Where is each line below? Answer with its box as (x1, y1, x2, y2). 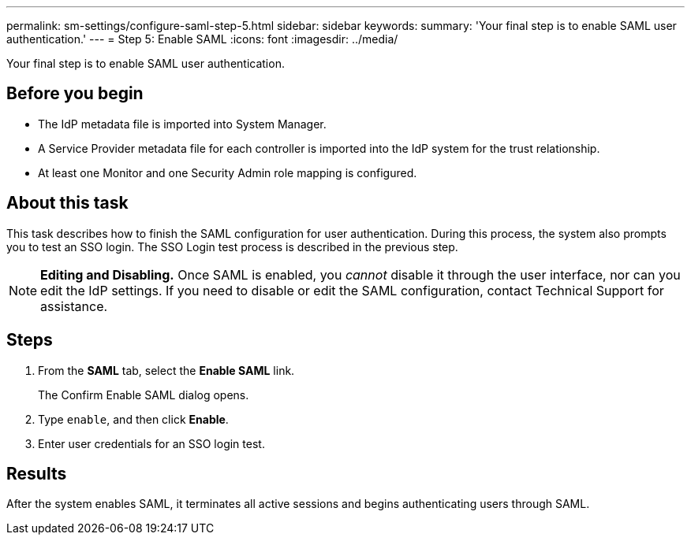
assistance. (40, 298, 108, 314)
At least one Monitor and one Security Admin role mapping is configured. (38, 165, 417, 180)
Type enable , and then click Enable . (38, 412, 229, 426)
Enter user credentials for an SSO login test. (38, 436, 265, 450)
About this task (6, 193, 129, 213)
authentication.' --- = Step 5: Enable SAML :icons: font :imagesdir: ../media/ (6, 32, 398, 46)
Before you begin (6, 83, 144, 104)
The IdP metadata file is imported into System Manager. (38, 117, 327, 131)
